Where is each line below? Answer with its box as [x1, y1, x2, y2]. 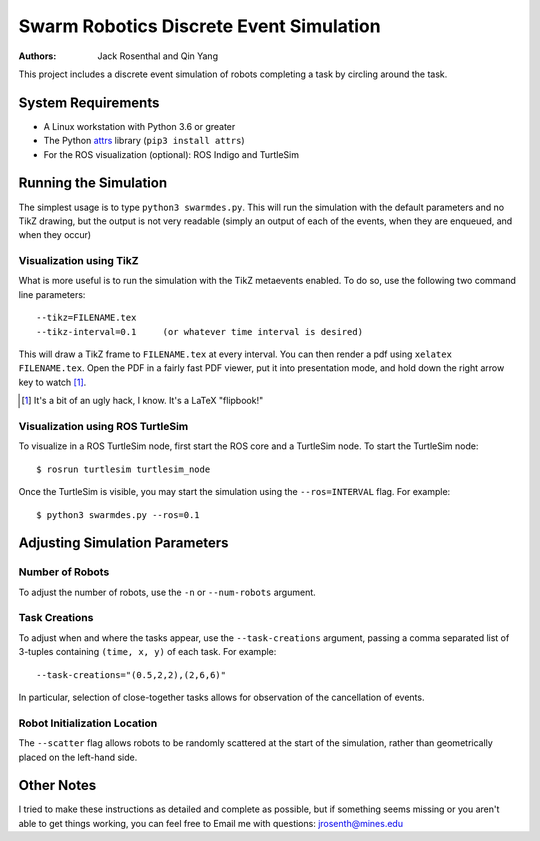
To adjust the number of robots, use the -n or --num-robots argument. [18, 586, 317, 598]
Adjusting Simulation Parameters [18, 535, 229, 552]
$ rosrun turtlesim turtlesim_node [36, 463, 211, 475]
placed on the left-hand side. [18, 751, 138, 763]
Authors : [18, 50, 57, 62]
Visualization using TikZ [18, 254, 139, 268]
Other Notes [18, 777, 97, 794]
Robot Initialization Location [18, 716, 158, 730]
